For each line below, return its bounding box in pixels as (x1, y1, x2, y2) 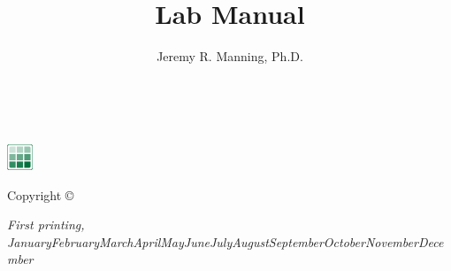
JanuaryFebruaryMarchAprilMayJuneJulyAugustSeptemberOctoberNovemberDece (7, 232, 444, 251)
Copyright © (7, 185, 74, 204)
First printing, (7, 215, 85, 234)
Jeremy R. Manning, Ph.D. (157, 47, 303, 66)
